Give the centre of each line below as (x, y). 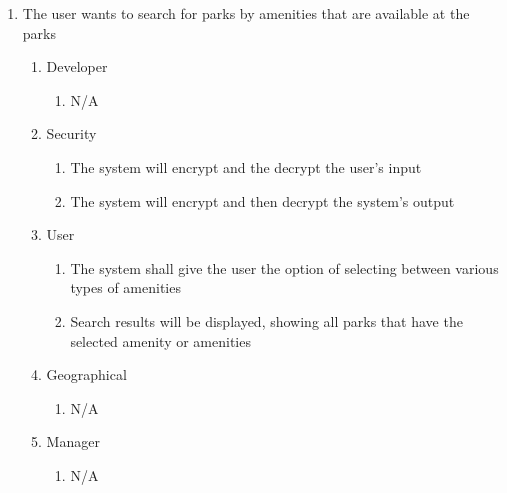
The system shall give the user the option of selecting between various (284, 267)
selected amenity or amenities (160, 340)
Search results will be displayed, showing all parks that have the (266, 320)
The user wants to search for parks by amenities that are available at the (246, 13)
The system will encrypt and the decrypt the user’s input (246, 166)
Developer (77, 66)
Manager (73, 441)
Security (71, 133)
